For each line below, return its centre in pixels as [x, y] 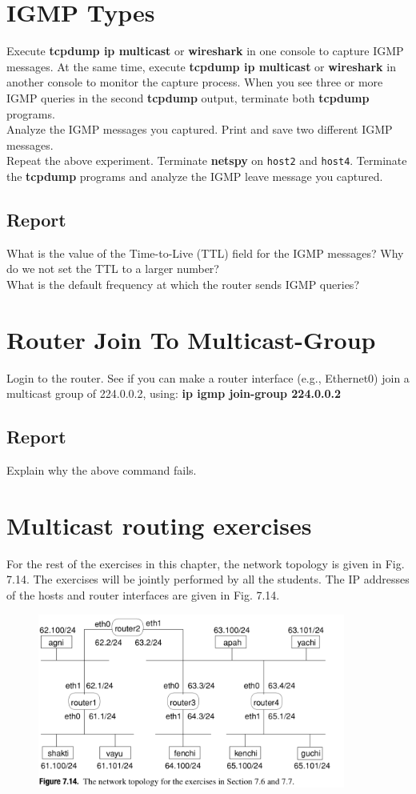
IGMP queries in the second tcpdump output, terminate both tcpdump [188, 97]
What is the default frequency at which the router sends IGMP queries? [183, 284]
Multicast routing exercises [159, 525]
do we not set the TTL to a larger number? [113, 269]
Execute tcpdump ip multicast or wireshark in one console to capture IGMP [205, 51]
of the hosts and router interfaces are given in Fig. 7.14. [143, 594]
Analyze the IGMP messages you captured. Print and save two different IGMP [200, 129]
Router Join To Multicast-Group [191, 339]
